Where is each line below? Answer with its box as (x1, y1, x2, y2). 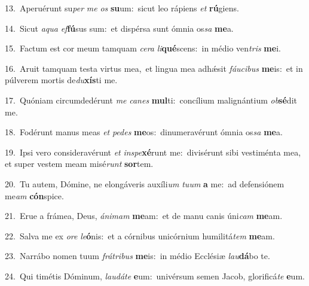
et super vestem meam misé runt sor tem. (5, 157, 154, 170)
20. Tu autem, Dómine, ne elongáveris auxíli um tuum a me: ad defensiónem (5, 177, 284, 190)
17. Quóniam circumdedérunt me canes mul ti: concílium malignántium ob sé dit (5, 93, 297, 106)
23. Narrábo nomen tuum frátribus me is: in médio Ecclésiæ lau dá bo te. (5, 250, 270, 262)
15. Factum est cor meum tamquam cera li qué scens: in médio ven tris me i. (5, 42, 281, 54)
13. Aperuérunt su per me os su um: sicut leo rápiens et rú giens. (5, 2, 239, 14)
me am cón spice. (5, 189, 64, 202)
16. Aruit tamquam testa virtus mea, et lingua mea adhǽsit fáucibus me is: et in (5, 62, 303, 74)
